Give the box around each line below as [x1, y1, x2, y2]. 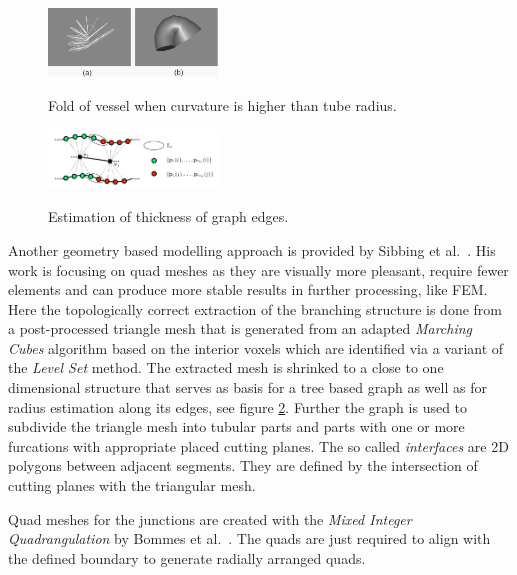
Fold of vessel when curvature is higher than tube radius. [48, 94, 397, 115]
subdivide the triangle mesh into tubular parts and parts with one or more [8, 416, 465, 437]
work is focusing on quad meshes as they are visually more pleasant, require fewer [8, 259, 509, 280]
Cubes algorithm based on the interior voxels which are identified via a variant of [8, 337, 504, 358]
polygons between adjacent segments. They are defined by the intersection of [8, 455, 478, 476]
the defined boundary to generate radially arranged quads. [8, 547, 366, 568]
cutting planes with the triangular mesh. [8, 475, 256, 496]
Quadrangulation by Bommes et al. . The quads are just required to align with [8, 528, 491, 549]
